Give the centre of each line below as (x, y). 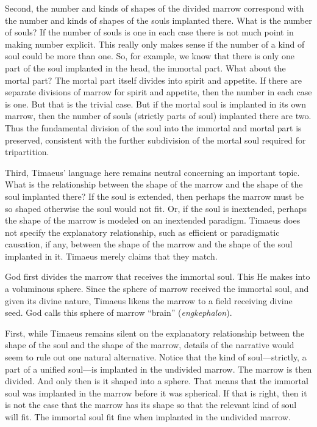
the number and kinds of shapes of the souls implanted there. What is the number (158, 20)
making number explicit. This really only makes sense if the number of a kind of (155, 44)
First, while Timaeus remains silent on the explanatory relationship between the (155, 333)
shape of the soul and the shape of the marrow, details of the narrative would (150, 345)
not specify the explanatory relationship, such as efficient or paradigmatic (142, 232)
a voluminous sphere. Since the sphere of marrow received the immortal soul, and (157, 289)
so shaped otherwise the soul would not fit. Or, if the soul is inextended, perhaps (156, 208)
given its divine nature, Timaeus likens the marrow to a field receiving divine (149, 300)
